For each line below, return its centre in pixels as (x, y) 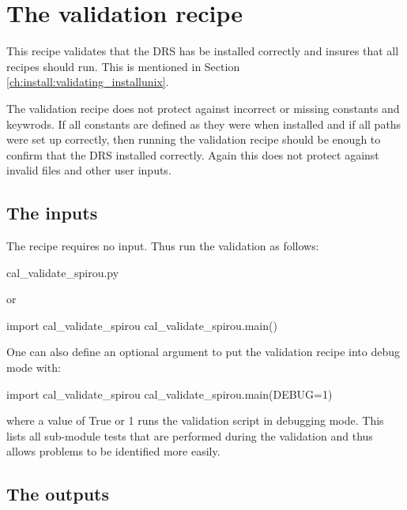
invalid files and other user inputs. (89, 170)
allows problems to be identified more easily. (113, 451)
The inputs (52, 213)
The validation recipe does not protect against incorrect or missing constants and (203, 108)
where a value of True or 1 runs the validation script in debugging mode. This (195, 420)
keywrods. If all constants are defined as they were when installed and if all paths (204, 124)
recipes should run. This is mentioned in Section (123, 66)
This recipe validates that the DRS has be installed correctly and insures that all (203, 51)
